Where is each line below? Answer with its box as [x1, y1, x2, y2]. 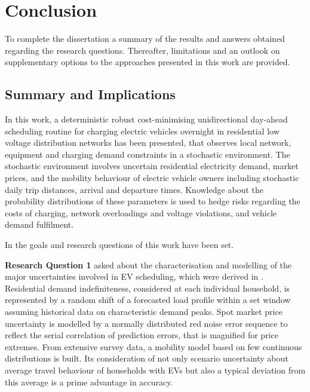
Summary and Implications [5, 85, 176, 103]
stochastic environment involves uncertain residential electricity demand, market [5, 160, 299, 172]
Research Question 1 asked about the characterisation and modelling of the [5, 258, 292, 271]
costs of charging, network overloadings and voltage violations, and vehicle [5, 206, 277, 219]
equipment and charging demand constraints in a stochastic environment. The [5, 148, 290, 160]
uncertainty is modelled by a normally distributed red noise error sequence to [5, 317, 288, 329]
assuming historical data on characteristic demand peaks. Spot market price [5, 305, 283, 318]
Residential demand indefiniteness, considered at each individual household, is [5, 281, 290, 294]
